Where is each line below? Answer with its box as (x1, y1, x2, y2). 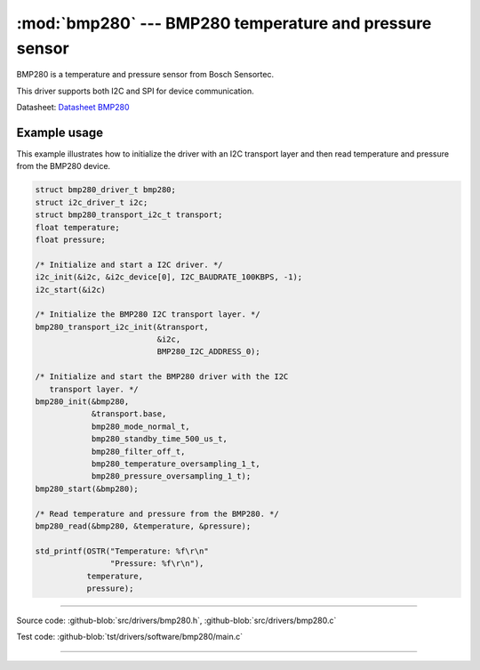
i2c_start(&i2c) (35, 285, 107, 295)
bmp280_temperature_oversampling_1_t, (91, 459, 261, 469)
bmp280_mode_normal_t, (91, 421, 190, 432)
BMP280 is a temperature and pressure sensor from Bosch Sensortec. (16, 69, 275, 80)
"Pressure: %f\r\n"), (109, 559, 204, 569)
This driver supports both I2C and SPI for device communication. (16, 85, 255, 96)
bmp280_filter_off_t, (91, 446, 186, 456)
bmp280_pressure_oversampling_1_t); (91, 472, 252, 481)
